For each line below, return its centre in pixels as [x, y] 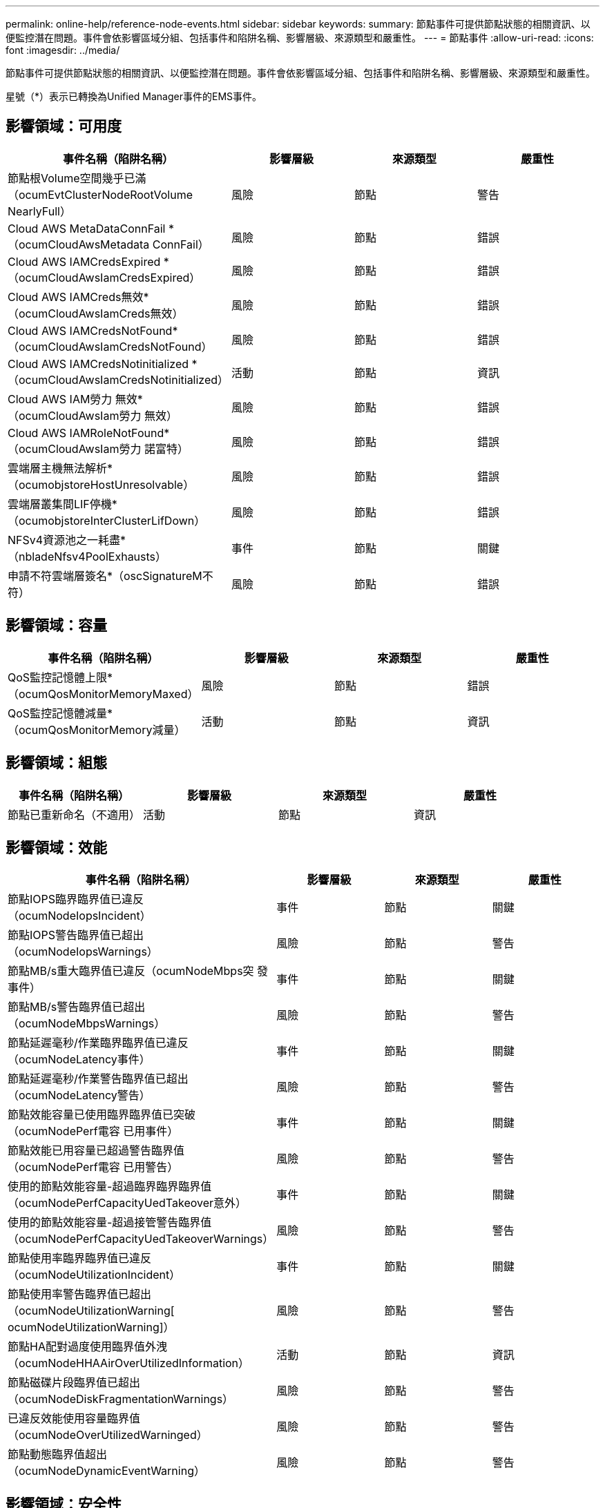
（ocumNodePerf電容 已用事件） [93, 1131]
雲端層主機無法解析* [60, 468]
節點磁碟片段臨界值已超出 [74, 1383]
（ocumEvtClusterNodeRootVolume [100, 194]
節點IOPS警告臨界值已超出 [76, 935]
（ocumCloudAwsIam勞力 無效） [93, 415]
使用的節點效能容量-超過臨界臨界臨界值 [110, 1187]
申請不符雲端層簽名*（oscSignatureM [105, 576]
